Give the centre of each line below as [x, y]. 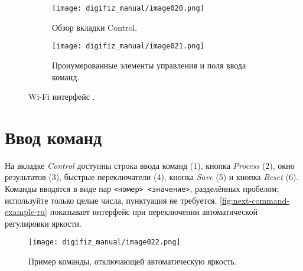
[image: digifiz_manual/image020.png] [128, 8]
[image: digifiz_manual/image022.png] [105, 242]
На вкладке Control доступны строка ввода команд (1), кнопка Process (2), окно [150, 165]
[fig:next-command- [255, 200]
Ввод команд [53, 137]
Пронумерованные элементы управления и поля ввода [149, 65]
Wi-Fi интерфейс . [62, 97]
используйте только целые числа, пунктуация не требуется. [111, 200]
